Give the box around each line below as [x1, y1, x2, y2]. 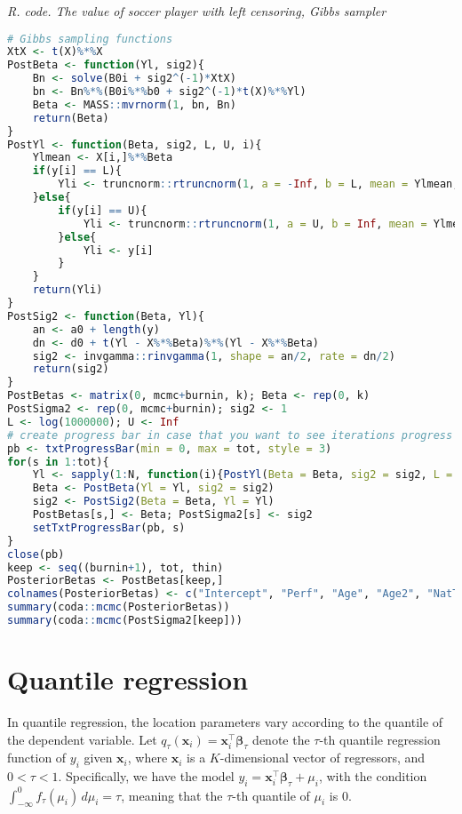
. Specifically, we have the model [58, 767, 235, 786]
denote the [252, 730, 310, 748]
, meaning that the [121, 786, 223, 804]
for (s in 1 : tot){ [7, 455, 109, 468]
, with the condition [318, 767, 427, 786]
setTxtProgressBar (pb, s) [32, 521, 186, 534]
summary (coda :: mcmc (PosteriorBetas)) [7, 601, 230, 614]
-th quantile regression [319, 730, 441, 748]
